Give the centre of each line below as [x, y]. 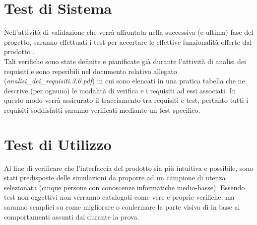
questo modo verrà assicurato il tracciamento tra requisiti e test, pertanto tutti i [126, 100]
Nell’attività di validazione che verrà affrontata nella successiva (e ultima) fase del [129, 32]
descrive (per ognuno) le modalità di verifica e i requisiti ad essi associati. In [120, 90]
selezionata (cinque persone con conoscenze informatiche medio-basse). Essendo [125, 187]
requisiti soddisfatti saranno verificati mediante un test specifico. [102, 110]
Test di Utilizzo [58, 144]
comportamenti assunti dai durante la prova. [72, 216]
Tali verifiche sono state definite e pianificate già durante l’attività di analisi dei [125, 61]
